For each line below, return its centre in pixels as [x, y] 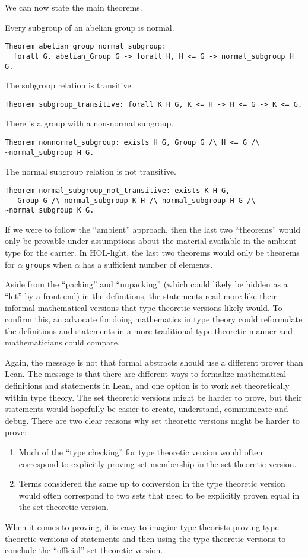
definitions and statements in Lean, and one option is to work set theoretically [147, 386]
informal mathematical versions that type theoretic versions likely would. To [144, 307]
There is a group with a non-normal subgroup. [89, 123]
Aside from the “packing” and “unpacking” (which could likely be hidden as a [146, 284]
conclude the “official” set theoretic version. [84, 550]
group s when [49, 264]
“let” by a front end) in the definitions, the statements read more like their [141, 295]
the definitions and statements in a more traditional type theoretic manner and [149, 330]
